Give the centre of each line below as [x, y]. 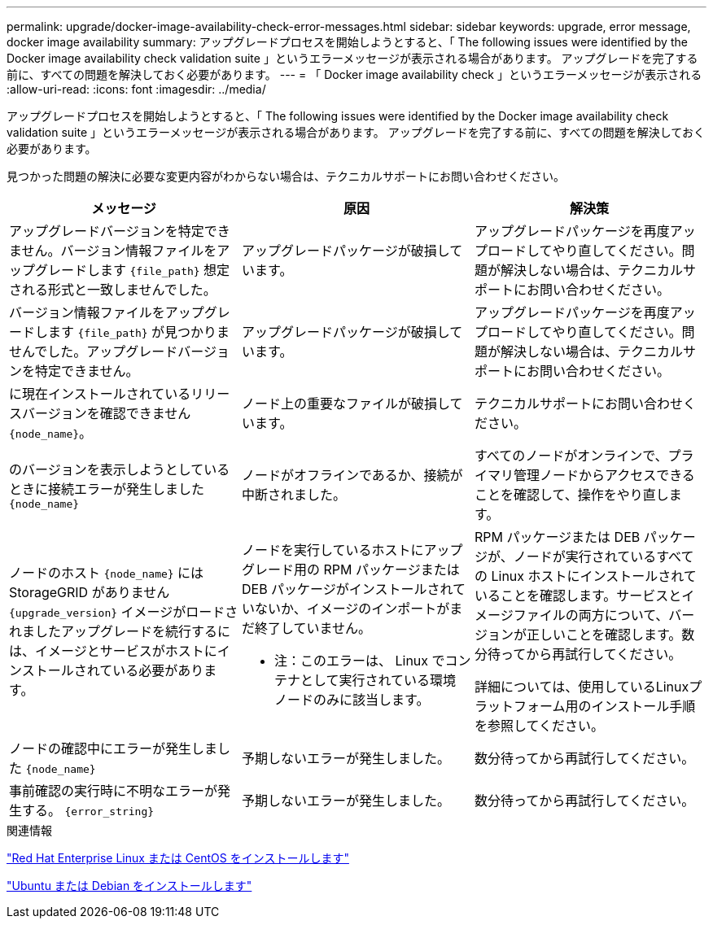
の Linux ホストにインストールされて [585, 576]
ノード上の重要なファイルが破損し [346, 404]
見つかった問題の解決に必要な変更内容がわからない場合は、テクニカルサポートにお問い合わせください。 [286, 176]
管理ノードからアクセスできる [604, 475]
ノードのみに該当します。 [352, 700]
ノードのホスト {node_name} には [107, 573]
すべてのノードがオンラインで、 [571, 456]
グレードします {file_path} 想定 [133, 270]
